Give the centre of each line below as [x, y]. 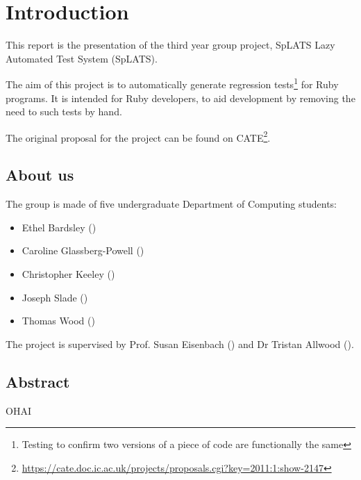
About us [40, 175]
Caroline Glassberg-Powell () [83, 250]
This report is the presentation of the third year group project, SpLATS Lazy [170, 45]
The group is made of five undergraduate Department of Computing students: [171, 204]
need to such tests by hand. [64, 111]
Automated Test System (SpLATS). [82, 58]
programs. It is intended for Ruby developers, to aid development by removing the [180, 98]
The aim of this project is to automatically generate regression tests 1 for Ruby [172, 83]
